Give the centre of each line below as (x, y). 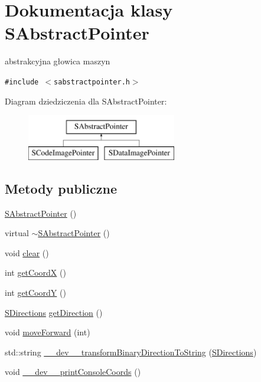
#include (22, 82)
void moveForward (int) (48, 332)
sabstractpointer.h (92, 82)
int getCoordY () (35, 292)
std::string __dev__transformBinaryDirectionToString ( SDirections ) (131, 352)
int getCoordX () (35, 272)
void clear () (27, 252)
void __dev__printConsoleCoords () (73, 372)
